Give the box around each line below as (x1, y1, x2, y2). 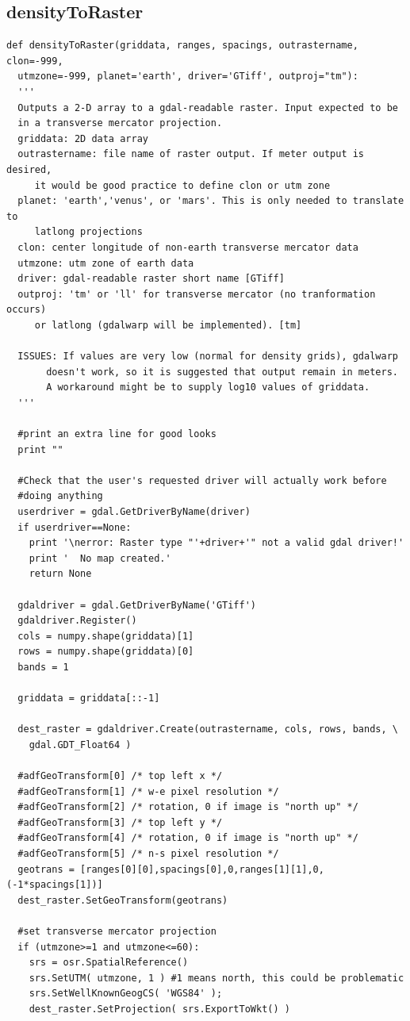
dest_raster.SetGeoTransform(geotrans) (17, 894, 228, 906)
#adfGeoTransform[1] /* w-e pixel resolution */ (17, 785, 279, 797)
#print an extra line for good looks (17, 428, 216, 440)
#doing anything (17, 490, 103, 502)
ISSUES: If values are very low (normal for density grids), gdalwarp (17, 351, 398, 363)
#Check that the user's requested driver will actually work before (17, 474, 387, 486)
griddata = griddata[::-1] (17, 693, 160, 704)
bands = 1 (17, 661, 69, 673)
